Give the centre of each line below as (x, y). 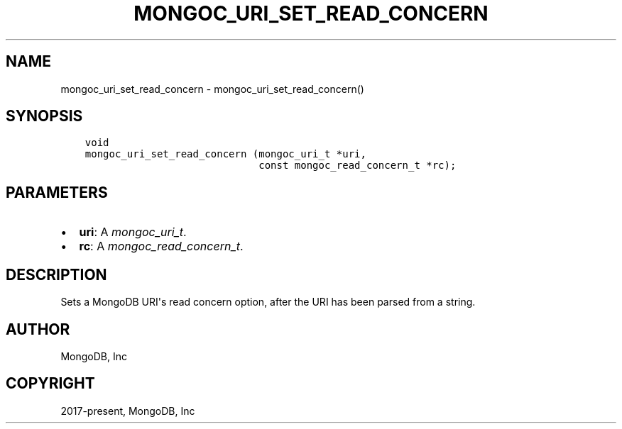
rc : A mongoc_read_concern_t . (161, 246)
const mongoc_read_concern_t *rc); (358, 166)
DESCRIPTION (56, 274)
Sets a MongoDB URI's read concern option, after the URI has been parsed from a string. (268, 302)
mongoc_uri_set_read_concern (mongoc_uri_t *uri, (225, 154)
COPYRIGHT (50, 384)
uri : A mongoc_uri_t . (133, 232)
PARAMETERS (57, 192)
